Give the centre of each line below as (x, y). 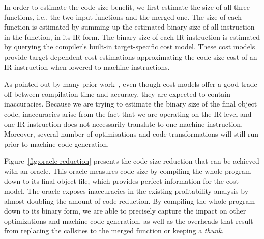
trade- (250, 84)
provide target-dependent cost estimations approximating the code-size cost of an (131, 56)
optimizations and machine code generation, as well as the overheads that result (129, 220)
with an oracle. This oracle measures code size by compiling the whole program (128, 170)
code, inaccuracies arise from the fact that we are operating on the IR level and (128, 113)
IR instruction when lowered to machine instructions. (87, 67)
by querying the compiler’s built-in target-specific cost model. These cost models (130, 47)
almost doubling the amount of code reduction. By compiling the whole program (130, 201)
